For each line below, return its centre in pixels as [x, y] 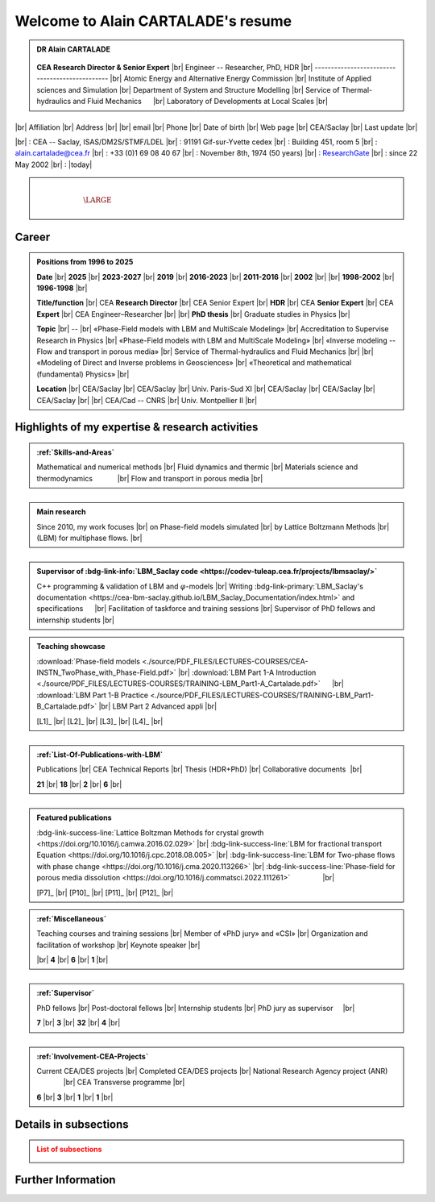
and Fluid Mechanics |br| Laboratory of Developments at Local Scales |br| [200, 102]
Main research [61, 512]
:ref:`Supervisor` [66, 993]
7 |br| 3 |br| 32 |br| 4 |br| [79, 1023]
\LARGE [97, 200]
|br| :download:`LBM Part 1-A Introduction [247, 672]
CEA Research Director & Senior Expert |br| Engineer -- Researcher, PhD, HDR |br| [175, 67]
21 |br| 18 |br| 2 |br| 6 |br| [79, 784]
